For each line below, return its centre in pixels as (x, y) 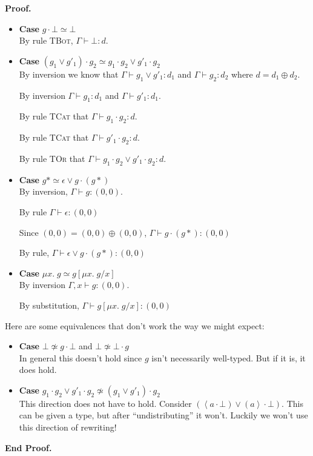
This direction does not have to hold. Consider (105, 403)
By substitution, (49, 305)
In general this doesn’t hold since (81, 357)
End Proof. (28, 447)
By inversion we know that (69, 74)
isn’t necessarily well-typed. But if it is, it (229, 357)
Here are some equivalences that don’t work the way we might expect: (135, 325)
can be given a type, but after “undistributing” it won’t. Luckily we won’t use (163, 415)
